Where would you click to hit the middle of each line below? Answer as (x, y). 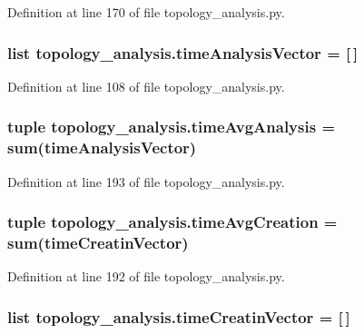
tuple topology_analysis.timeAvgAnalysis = (172, 127)
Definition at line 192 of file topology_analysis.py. (146, 276)
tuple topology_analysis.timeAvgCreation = (172, 222)
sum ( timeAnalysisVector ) (102, 147)
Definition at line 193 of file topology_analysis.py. (146, 181)
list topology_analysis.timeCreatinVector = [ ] (179, 316)
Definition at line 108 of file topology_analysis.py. (146, 86)
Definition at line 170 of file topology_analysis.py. (146, 12)
